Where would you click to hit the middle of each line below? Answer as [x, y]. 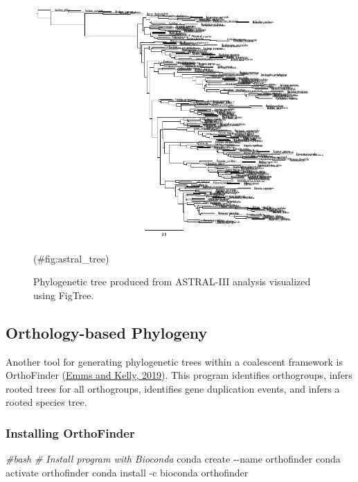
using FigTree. [64, 295]
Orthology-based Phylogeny [107, 332]
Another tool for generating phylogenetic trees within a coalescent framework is [174, 361]
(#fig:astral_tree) [71, 258]
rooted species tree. [46, 402]
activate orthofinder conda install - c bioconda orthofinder [127, 472]
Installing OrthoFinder [70, 432]
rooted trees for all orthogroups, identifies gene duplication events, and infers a [173, 388]
